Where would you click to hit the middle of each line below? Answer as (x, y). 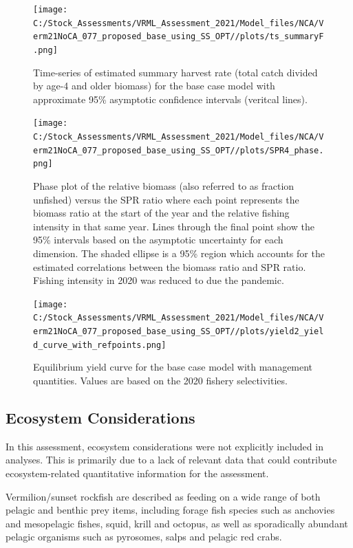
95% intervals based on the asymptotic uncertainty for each (158, 240)
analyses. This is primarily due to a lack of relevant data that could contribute (171, 460)
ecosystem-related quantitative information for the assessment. (137, 473)
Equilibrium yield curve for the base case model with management (173, 367)
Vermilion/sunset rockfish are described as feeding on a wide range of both (163, 496)
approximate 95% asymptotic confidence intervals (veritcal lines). (170, 99)
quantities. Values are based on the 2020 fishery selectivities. (160, 380)
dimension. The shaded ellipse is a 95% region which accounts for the (179, 253)
